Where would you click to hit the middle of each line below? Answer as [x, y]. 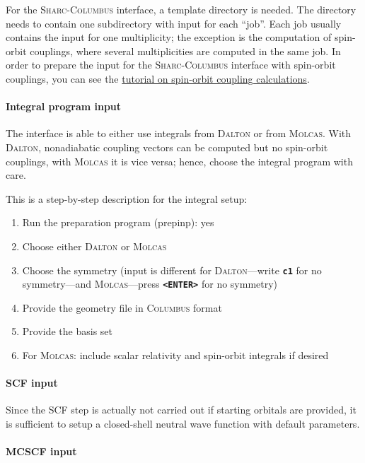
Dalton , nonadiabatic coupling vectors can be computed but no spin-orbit [167, 147]
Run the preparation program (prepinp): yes [118, 222]
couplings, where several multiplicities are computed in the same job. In [185, 51]
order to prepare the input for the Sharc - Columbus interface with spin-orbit [171, 65]
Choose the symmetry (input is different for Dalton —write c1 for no [172, 270]
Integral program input [64, 106]
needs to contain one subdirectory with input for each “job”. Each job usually [174, 23]
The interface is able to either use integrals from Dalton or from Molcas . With [179, 133]
